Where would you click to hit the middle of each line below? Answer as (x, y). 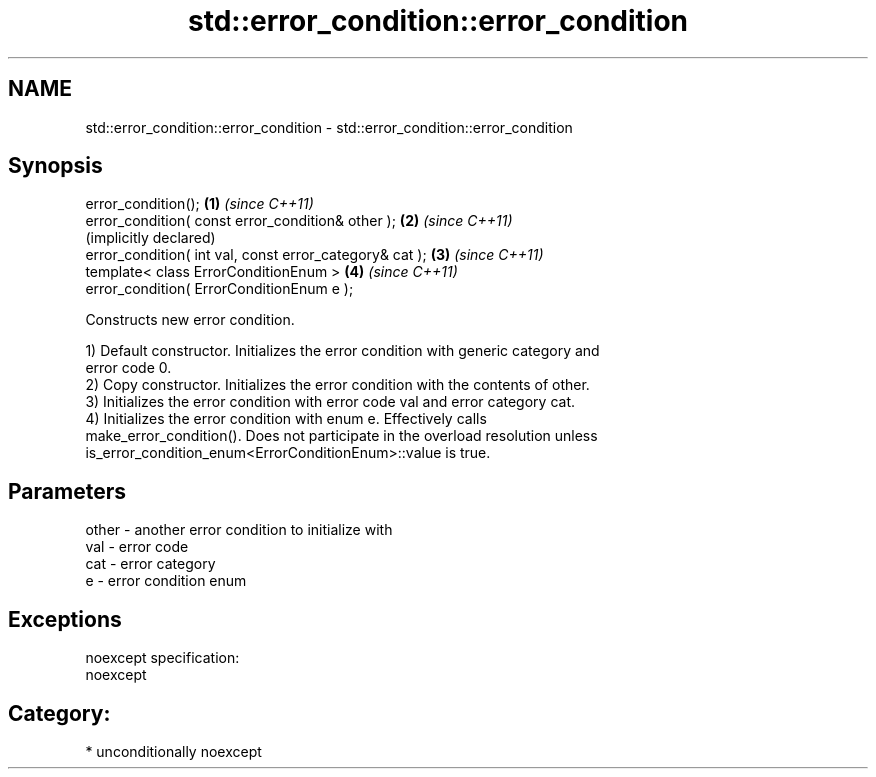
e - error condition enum (166, 581)
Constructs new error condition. (190, 320)
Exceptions (65, 619)
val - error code (137, 547)
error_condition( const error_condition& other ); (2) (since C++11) (299, 221)
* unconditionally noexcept (173, 751)
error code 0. (128, 368)
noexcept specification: (162, 658)
